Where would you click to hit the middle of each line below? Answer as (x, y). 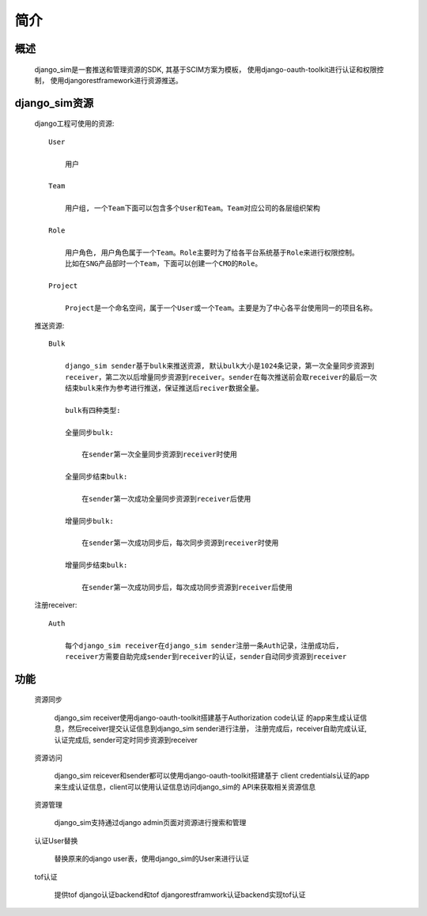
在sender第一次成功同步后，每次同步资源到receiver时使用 (180, 543)
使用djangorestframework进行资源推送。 (117, 80)
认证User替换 (56, 840)
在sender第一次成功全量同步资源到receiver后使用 (166, 499)
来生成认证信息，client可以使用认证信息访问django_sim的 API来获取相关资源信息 (185, 786)
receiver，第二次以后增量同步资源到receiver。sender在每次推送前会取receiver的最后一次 (221, 377)
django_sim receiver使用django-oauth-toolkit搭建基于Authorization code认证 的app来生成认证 (207, 717)
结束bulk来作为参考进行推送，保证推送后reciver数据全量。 (164, 388)
